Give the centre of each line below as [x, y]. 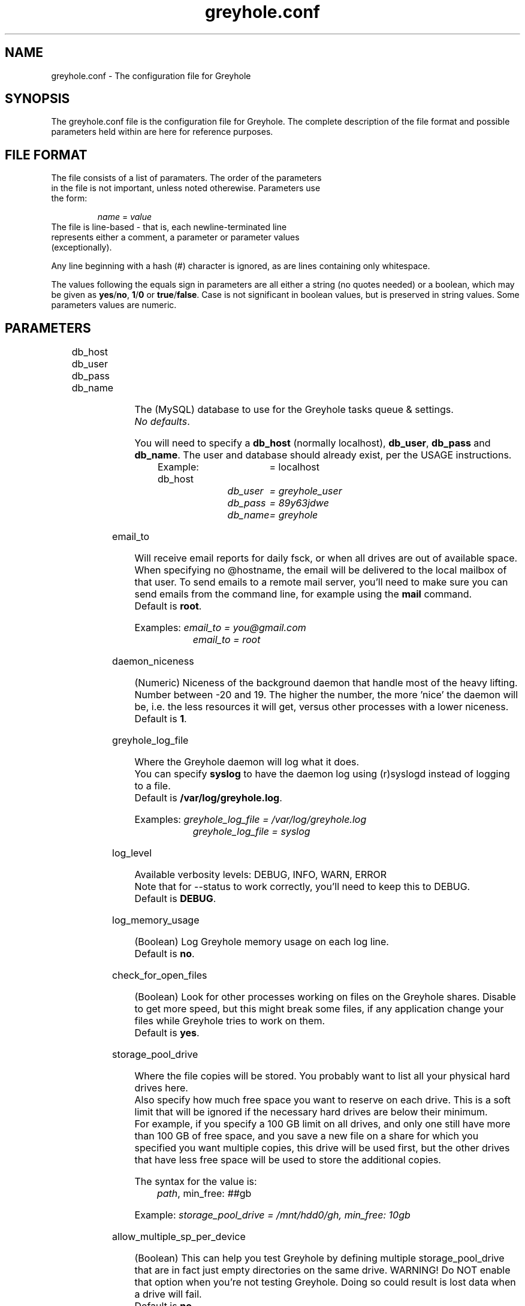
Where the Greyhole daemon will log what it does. [247, 762]
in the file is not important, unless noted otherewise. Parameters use [186, 188]
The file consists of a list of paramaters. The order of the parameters [186, 178]
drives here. [161, 1088]
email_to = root [227, 640]
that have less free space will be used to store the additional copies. [288, 1160]
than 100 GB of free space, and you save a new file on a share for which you [307, 1136]
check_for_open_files [160, 975]
